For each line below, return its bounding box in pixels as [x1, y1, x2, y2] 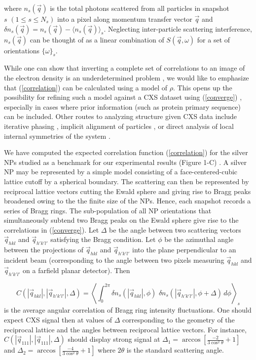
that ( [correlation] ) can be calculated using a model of [4, 82, 168, 92]
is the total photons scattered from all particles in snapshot [50, 3, 229, 13]
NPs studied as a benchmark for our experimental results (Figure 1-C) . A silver [4, 157, 247, 167]
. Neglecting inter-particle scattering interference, [104, 23, 252, 34]
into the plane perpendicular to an [132, 244, 236, 255]
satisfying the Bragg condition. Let [50, 234, 156, 244]
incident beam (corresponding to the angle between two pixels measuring [4, 255, 224, 265]
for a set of [197, 34, 230, 44]
